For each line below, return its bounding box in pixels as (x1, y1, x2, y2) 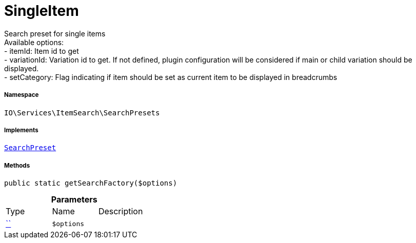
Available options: (4, 37, 64, 47)
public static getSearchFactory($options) (4, 179, 177, 188)
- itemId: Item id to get (4, 46, 79, 55)
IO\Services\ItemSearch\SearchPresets (4, 108, 160, 117)
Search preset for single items (4, 29, 106, 38)
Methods (4, 161, 30, 169)
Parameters (51, 194, 97, 205)
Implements (4, 126, 38, 134)
